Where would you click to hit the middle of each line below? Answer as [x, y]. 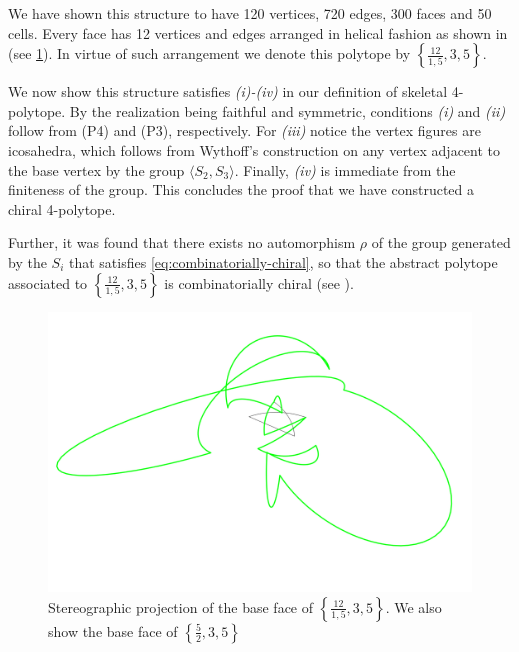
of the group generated [441, 242]
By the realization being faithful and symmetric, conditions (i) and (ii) [287, 110]
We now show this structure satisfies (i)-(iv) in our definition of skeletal [228, 91]
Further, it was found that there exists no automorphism [182, 242]
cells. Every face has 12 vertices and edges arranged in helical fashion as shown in [258, 32]
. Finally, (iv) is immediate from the [345, 169]
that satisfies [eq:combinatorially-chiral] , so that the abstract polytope [283, 261]
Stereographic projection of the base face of [181, 606]
